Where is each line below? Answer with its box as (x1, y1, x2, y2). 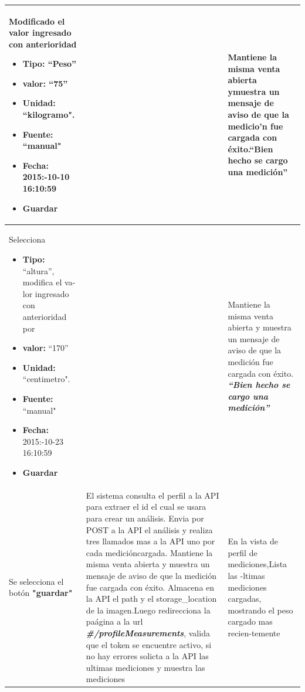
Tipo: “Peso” (22, 57, 77, 70)
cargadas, (228, 592, 262, 605)
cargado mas (228, 615, 273, 628)
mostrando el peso (228, 604, 293, 616)
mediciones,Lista (228, 558, 287, 570)
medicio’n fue (228, 120, 283, 132)
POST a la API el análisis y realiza (86, 523, 213, 536)
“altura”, (22, 264, 55, 277)
